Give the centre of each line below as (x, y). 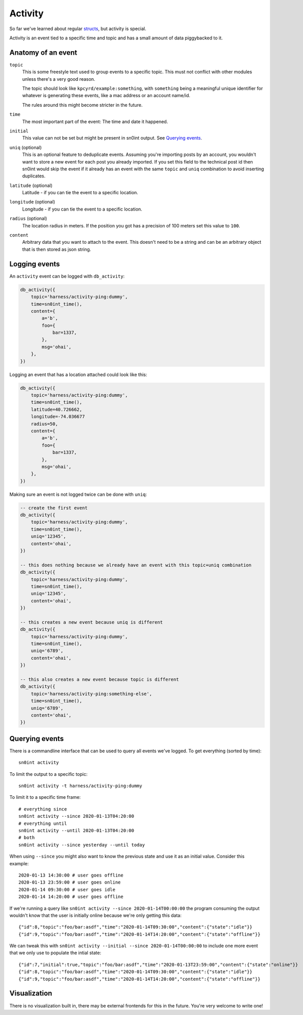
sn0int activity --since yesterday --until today (82, 845)
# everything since (43, 809)
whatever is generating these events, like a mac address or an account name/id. (106, 96)
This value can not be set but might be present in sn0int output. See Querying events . (112, 138)
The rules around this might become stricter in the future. (82, 105)
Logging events (35, 264)
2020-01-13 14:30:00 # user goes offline (71, 875)
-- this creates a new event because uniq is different (92, 622)
